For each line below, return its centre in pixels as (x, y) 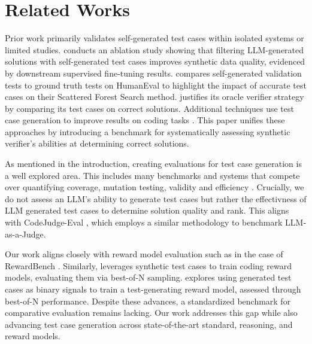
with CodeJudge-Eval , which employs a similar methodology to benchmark (144, 222)
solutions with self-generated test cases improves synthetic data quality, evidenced (155, 61)
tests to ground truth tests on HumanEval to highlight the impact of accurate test (156, 85)
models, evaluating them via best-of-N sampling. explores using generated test (148, 277)
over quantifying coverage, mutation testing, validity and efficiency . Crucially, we (155, 187)
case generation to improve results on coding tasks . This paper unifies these (145, 120)
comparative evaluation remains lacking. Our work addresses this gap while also (151, 313)
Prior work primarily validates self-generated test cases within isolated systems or (155, 38)
